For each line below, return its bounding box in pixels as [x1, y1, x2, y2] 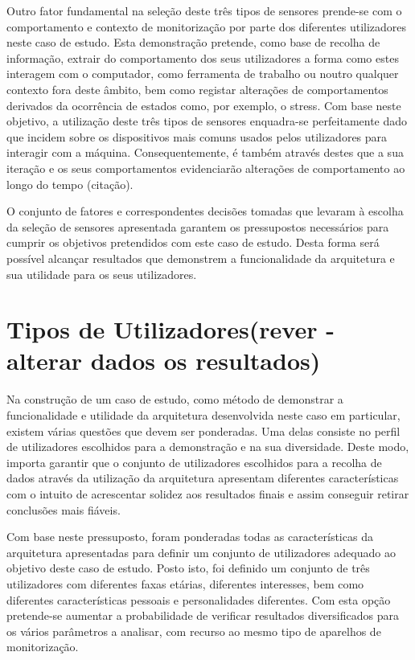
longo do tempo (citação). [6, 175, 134, 192]
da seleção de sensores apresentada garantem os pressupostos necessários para [6, 218, 389, 235]
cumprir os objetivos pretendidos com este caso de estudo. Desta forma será [6, 234, 380, 251]
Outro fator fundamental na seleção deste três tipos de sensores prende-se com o [6, 2, 402, 18]
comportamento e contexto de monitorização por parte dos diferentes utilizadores [6, 18, 407, 35]
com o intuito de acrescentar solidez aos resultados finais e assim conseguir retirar [6, 485, 409, 502]
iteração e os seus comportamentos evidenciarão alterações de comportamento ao [6, 159, 405, 176]
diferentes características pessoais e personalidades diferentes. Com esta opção [6, 591, 391, 608]
